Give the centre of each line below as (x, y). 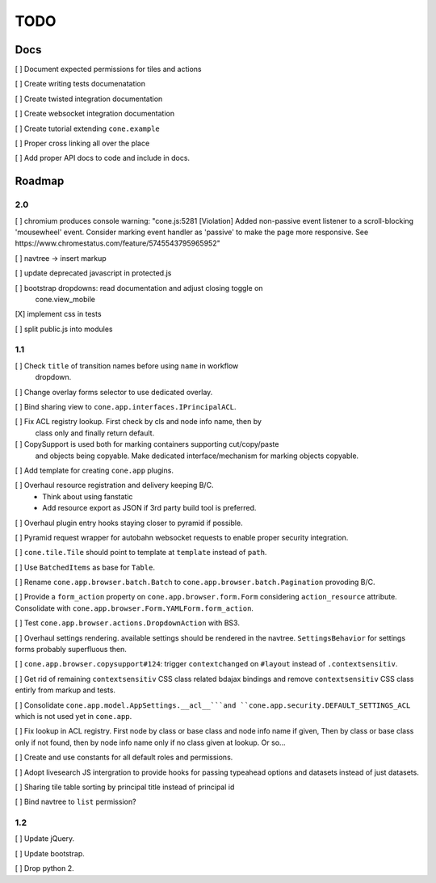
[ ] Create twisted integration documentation (89, 99)
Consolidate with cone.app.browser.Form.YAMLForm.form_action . (134, 608)
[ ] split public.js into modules (64, 329)
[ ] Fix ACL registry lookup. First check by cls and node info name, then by (138, 422)
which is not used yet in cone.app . (73, 716)
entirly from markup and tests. (65, 690)
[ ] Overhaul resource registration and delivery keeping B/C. (114, 486)
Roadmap (40, 181)
